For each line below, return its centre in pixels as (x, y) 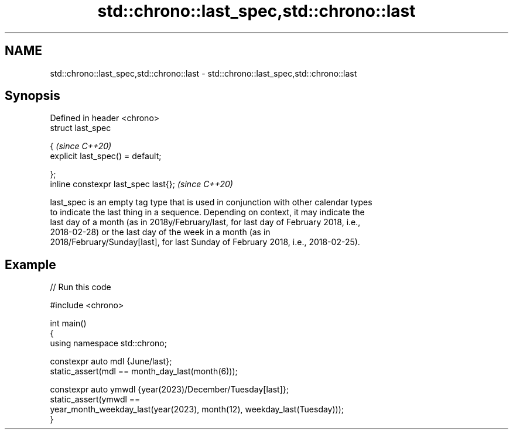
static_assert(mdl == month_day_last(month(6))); (144, 371)
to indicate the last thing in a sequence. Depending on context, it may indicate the (207, 212)
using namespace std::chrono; (108, 343)
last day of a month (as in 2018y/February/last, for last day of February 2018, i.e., (205, 222)
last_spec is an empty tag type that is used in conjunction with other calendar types (211, 202)
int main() (68, 323)
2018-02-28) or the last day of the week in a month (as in (160, 232)
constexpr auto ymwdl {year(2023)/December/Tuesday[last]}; (169, 390)
